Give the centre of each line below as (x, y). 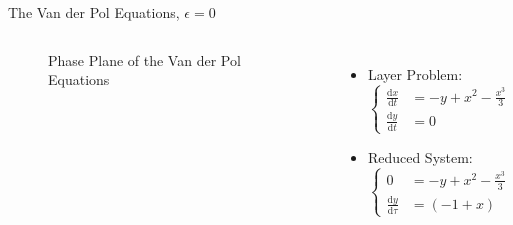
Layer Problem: (415, 73)
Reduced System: (420, 156)
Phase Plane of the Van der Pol (144, 59)
